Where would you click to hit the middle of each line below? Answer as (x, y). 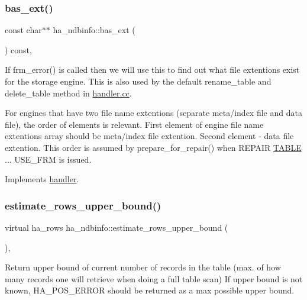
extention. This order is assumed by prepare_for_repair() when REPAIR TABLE (153, 147)
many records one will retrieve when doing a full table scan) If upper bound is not (154, 278)
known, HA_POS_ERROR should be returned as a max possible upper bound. (150, 290)
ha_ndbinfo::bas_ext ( (94, 30)
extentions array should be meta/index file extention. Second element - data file (149, 136)
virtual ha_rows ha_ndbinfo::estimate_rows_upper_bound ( (117, 227)
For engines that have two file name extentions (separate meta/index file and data (153, 113)
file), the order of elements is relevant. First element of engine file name (134, 124)
